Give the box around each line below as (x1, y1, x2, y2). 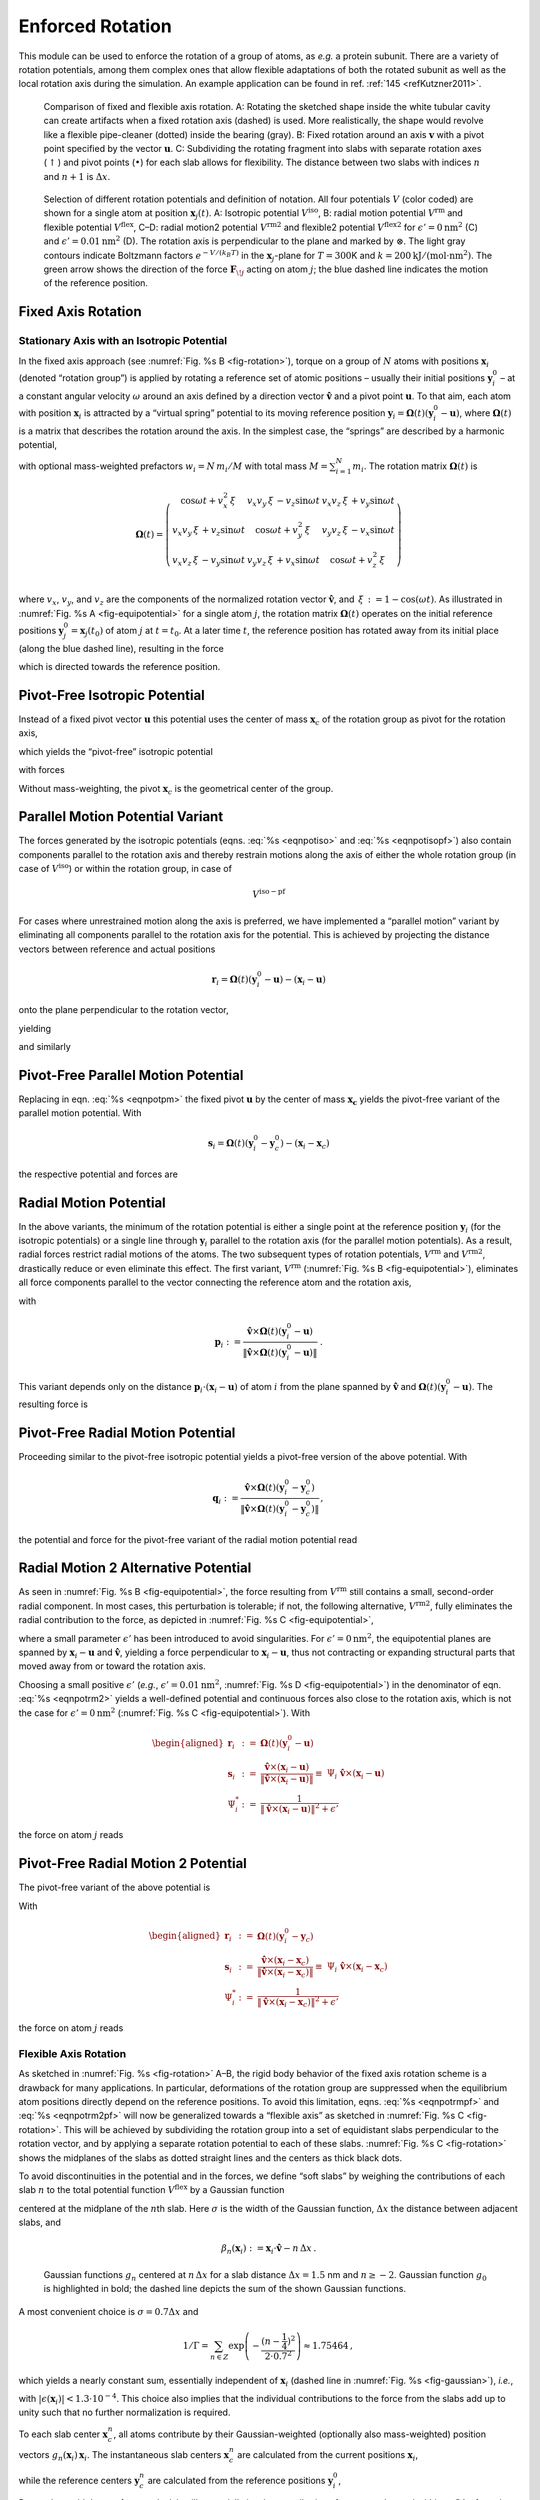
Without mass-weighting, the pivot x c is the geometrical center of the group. (18, 782, 334, 797)
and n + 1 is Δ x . (43, 170, 111, 182)
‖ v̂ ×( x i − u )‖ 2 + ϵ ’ (260, 1801, 339, 1817)
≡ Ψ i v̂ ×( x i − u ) (315, 1768, 385, 1782)
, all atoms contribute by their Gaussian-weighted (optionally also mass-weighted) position (113, 2428, 487, 2440)
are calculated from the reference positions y (147, 2474, 334, 2486)
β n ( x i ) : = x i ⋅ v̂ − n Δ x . (221, 2243, 317, 2257)
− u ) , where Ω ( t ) (440, 406, 512, 419)
